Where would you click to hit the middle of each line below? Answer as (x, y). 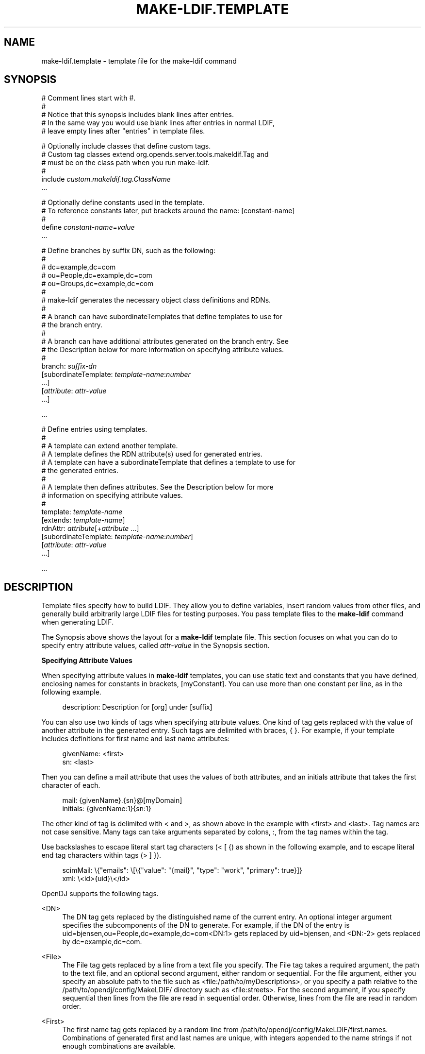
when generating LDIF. (78, 622)
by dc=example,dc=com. (102, 942)
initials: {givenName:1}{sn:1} (107, 809)
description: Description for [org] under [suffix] (137, 707)
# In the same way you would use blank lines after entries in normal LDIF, (158, 123)
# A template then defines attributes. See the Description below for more (157, 487)
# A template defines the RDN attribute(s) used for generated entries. (152, 454)
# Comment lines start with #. (89, 98)
